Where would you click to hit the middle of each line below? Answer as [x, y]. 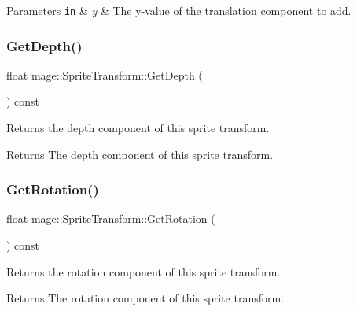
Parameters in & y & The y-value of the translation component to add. [179, 10]
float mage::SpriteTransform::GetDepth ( [105, 74]
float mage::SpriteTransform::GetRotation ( [111, 218]
